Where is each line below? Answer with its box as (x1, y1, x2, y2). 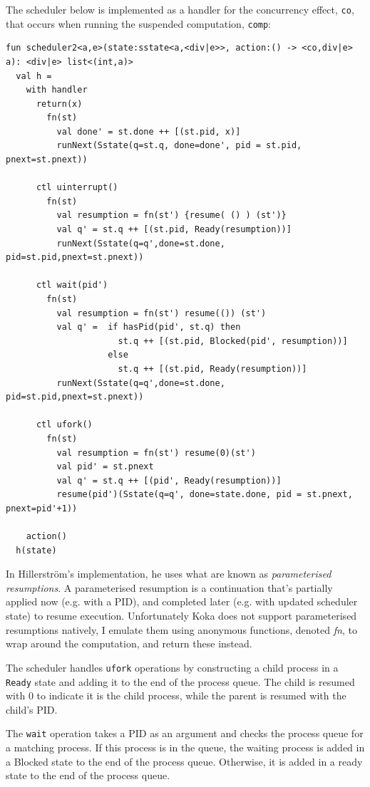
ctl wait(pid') (36, 280, 108, 291)
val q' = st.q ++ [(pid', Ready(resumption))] (56, 475, 282, 486)
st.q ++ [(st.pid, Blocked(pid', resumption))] (118, 335, 348, 346)
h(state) (16, 545, 57, 556)
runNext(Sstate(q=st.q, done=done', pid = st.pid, (56, 140, 302, 151)
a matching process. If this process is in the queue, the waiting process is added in (6, 740, 365, 754)
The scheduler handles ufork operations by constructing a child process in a (6, 660, 339, 674)
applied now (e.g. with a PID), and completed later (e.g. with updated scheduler (6, 594, 358, 609)
